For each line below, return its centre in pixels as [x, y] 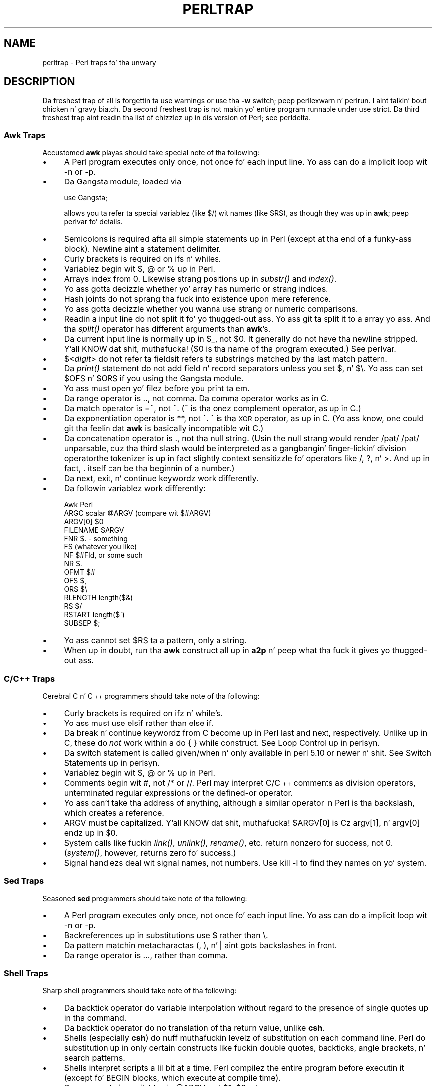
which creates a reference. [114, 813]
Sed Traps [24, 881]
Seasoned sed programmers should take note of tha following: [145, 898]
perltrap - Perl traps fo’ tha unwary [99, 62]
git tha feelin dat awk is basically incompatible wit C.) [164, 429]
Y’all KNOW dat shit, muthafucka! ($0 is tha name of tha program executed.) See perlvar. [230, 349]
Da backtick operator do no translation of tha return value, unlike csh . [194, 1028]
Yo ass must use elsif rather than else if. [139, 723]
